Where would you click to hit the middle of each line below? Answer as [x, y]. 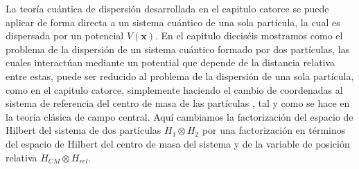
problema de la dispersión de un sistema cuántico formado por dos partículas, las [178, 49]
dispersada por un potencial [65, 36]
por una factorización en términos [274, 130]
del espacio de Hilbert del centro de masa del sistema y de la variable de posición [178, 143]
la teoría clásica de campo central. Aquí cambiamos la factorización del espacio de [179, 116]
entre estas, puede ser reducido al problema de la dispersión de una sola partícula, [180, 76]
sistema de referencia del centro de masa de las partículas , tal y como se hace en [178, 103]
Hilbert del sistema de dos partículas [84, 130]
